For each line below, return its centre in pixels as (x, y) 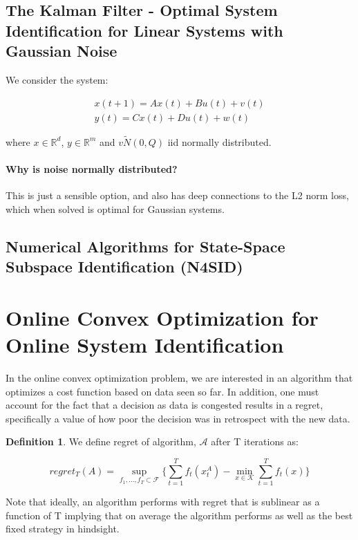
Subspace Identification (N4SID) (124, 267)
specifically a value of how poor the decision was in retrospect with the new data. (178, 418)
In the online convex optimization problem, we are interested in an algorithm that (179, 377)
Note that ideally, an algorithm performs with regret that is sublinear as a (163, 502)
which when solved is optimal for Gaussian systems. (115, 208)
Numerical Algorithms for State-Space (145, 246)
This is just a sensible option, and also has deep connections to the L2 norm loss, (177, 195)
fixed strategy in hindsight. (63, 529)
